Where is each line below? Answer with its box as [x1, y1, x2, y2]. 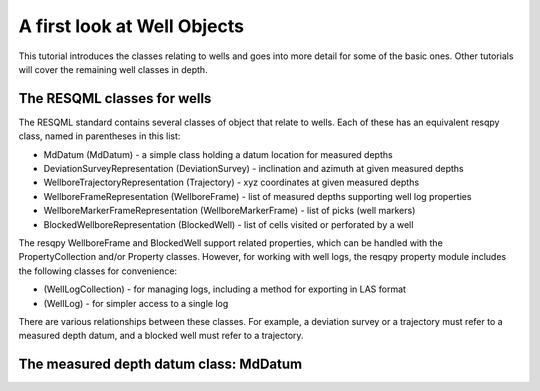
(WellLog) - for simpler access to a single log [43, 297, 229, 309]
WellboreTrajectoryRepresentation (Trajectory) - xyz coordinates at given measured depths [43, 176, 420, 189]
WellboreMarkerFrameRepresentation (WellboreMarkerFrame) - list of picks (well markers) [43, 205, 416, 217]
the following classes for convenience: [18, 265, 178, 277]
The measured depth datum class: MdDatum [18, 356, 303, 373]
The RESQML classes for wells [18, 90, 212, 107]
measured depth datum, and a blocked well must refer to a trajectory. [18, 330, 304, 342]
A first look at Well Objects [18, 15, 245, 37]
